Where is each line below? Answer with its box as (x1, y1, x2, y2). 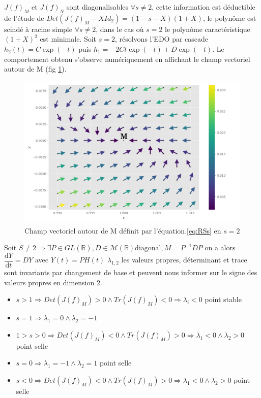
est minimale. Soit (40, 34, 97, 44)
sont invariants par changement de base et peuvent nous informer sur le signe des (4, 267, 257, 277)
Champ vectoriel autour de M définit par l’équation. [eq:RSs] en (24, 225, 221, 236)
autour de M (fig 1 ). (4, 63, 67, 74)
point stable (205, 294, 242, 305)
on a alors (205, 242, 236, 253)
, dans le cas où (96, 23, 144, 34)
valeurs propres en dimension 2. (4, 277, 102, 287)
